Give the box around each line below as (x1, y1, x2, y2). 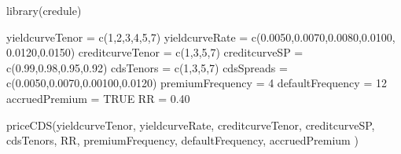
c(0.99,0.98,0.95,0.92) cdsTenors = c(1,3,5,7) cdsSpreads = (6, 59, 288, 75)
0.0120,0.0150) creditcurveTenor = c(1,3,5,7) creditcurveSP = (6, 44, 304, 60)
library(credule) (6, 2, 82, 18)
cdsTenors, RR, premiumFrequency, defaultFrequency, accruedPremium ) (6, 132, 359, 148)
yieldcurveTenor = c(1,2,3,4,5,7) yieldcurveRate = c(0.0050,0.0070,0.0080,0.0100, (6, 28, 395, 45)
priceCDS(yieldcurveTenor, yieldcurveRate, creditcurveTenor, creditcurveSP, (6, 116, 375, 133)
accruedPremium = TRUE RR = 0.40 (6, 90, 190, 106)
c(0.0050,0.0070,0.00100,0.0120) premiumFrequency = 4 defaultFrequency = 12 (6, 75, 387, 91)
